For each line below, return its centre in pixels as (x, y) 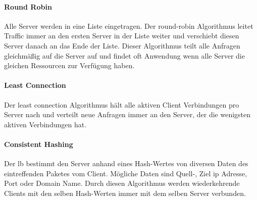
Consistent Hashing (39, 144)
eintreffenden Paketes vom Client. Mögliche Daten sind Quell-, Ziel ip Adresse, (126, 173)
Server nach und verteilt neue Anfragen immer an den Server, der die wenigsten (127, 114)
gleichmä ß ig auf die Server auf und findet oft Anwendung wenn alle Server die (124, 55)
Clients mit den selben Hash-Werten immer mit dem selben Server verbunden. (125, 193)
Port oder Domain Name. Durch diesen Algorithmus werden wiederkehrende (122, 183)
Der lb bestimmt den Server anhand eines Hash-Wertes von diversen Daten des (126, 163)
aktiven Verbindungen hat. (45, 124)
